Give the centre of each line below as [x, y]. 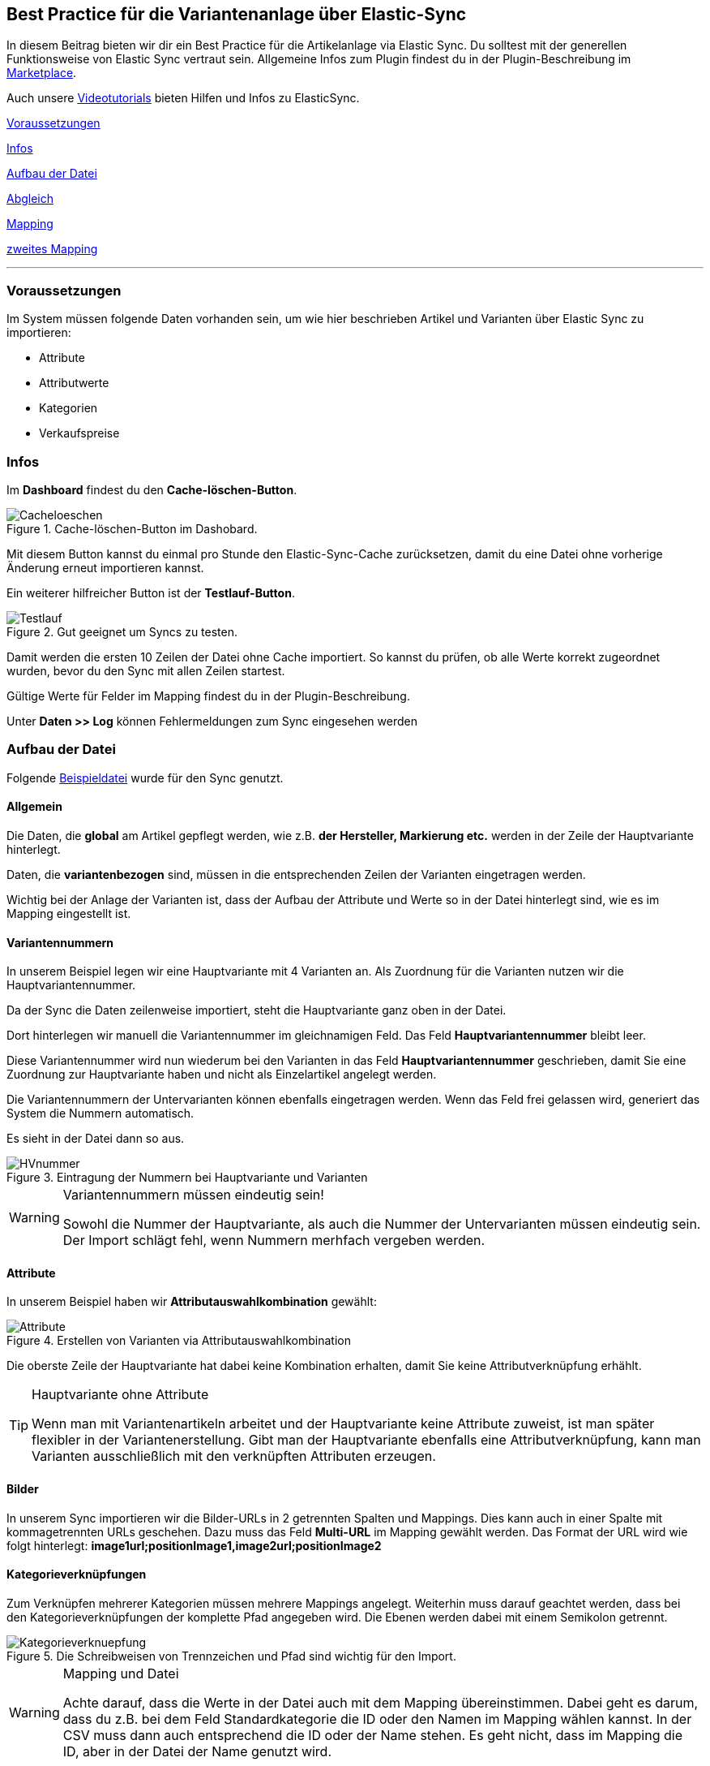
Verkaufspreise [79, 433]
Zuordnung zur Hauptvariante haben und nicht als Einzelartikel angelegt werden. [222, 1075]
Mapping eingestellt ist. [69, 913]
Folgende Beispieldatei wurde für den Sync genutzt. [145, 777]
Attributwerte [74, 383]
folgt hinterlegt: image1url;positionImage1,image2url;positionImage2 [194, 1545]
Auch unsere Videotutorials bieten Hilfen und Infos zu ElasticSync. [183, 98]
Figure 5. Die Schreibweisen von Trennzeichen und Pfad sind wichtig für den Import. [231, 1656]
